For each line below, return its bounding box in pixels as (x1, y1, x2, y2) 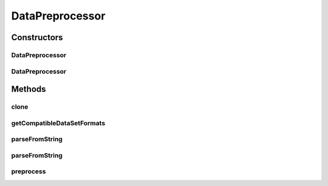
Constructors (11, 32, 63, 43)
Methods (11, 84, 46, 94)
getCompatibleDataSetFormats (11, 119, 106, 127)
